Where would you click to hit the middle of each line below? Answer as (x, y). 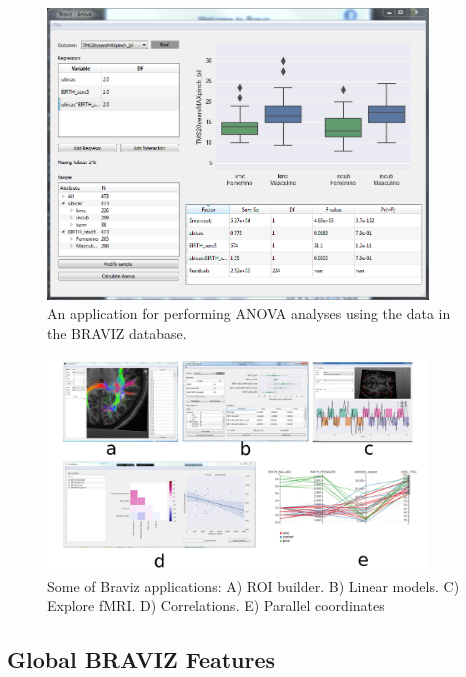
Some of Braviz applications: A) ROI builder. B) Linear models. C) (253, 585)
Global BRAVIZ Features (141, 659)
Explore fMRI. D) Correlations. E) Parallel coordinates (216, 605)
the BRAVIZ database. (117, 332)
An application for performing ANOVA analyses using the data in (249, 313)
